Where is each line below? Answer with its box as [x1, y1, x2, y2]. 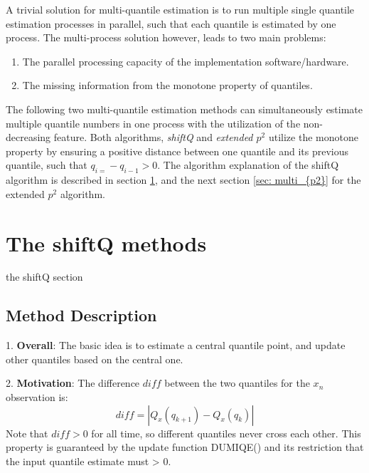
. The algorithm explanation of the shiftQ [157, 157, 339, 172]
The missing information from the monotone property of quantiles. [22, 78, 313, 93]
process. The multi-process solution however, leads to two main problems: [6, 30, 326, 45]
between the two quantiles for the [164, 375, 310, 390]
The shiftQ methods [6, 228, 207, 257]
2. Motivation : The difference [6, 375, 140, 390]
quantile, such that [6, 157, 87, 172]
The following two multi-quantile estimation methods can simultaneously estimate [6, 101, 363, 116]
